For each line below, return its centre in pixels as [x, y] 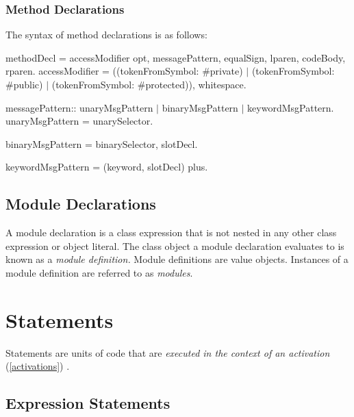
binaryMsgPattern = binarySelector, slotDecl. [102, 143]
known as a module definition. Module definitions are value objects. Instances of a [177, 259]
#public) [24, 84]
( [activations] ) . [38, 366]
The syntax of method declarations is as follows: [106, 35]
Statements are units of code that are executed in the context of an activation [168, 352]
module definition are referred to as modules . [99, 272]
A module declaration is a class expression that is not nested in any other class [171, 232]
